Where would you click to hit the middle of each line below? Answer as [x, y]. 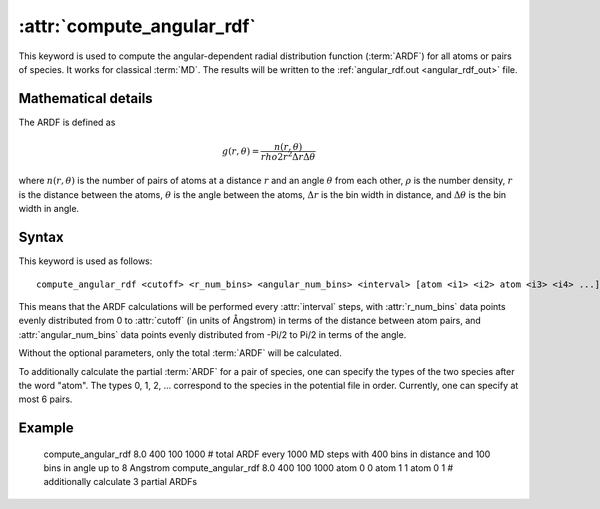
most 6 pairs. [45, 399]
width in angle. [49, 209]
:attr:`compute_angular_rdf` [137, 26]
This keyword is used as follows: [85, 261]
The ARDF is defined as [67, 122]
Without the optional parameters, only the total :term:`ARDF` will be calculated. [180, 353]
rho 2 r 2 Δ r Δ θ [288, 156]
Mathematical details [86, 98]
